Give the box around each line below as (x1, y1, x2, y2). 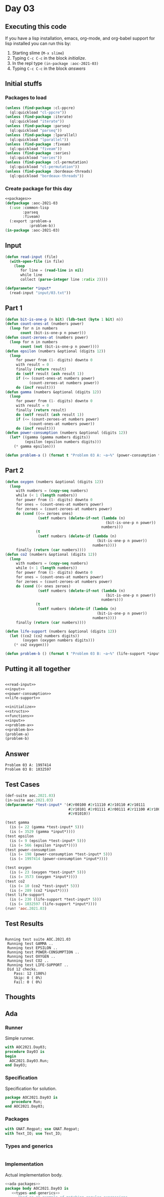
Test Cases (5, 780, 40, 789)
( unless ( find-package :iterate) (5, 114, 73, 120)
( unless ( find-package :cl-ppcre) (5, 105, 76, 110)
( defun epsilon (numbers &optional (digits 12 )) (5, 349, 106, 354)
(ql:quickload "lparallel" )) (9, 137, 69, 142)
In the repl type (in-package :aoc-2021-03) (12, 61, 99, 66)
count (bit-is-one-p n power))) (20, 331, 86, 336)
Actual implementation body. (5, 1172, 63, 1177)
